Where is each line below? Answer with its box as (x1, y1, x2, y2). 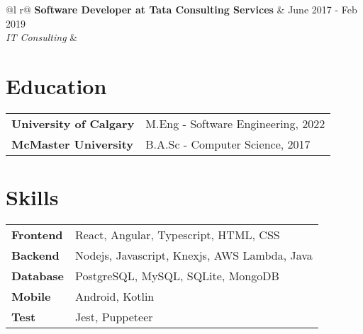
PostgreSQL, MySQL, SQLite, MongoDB (75, 267, 279, 284)
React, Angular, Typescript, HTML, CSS (75, 226, 280, 243)
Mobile (11, 288, 51, 305)
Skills (6, 183, 59, 212)
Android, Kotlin (75, 288, 155, 305)
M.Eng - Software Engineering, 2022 (145, 115, 325, 132)
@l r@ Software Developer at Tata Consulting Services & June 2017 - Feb (6, 2, 357, 16)
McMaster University (11, 135, 134, 152)
